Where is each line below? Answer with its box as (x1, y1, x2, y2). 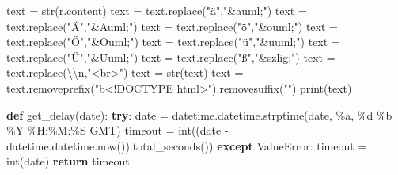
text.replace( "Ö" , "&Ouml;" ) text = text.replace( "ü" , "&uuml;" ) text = (6, 33, 340, 50)
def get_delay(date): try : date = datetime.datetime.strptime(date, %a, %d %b (6, 106, 392, 123)
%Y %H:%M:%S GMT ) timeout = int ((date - (6, 122, 229, 139)
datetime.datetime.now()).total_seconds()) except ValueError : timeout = (6, 137, 367, 154)
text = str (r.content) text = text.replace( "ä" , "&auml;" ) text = (6, 2, 307, 18)
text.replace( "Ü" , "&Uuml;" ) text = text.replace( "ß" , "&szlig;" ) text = (6, 48, 335, 65)
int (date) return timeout (6, 153, 130, 169)
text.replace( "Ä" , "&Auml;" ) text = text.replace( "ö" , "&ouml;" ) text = (6, 17, 338, 34)
